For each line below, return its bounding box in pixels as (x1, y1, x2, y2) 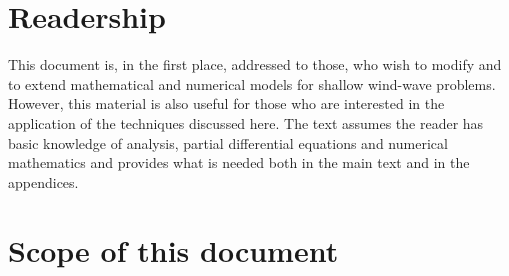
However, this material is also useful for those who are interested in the (8, 93, 445, 114)
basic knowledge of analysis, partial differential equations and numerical (8, 132, 448, 153)
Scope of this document (8, 230, 339, 271)
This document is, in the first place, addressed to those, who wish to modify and (8, 54, 502, 75)
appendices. (8, 171, 79, 192)
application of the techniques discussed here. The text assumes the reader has (8, 112, 484, 133)
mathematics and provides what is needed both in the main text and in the (8, 152, 470, 173)
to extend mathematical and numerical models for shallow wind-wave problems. (8, 73, 496, 94)
